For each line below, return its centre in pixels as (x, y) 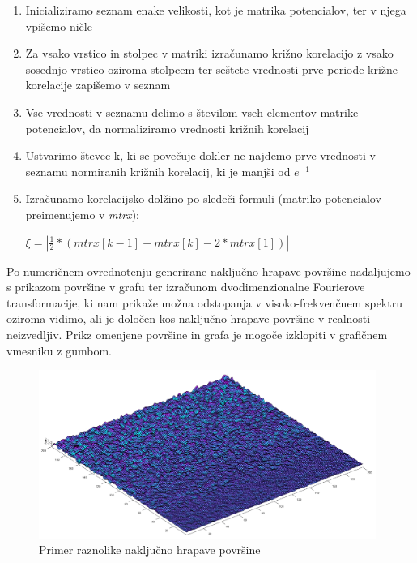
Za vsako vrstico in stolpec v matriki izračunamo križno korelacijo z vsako (209, 53)
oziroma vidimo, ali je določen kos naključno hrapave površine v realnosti (189, 318)
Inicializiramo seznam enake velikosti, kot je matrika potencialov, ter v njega (216, 10)
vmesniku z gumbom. (59, 350)
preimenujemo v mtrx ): (82, 214)
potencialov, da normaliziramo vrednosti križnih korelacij (167, 128)
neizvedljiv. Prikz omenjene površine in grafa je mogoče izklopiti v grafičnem (197, 334)
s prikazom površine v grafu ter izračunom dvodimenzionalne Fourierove (186, 287)
